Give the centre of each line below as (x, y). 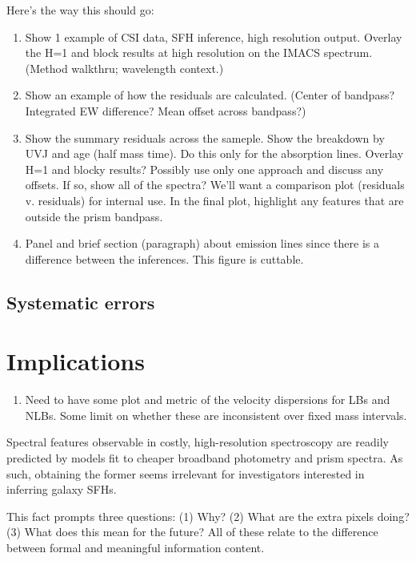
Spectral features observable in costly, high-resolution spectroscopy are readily (198, 442)
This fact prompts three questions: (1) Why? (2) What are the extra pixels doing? (208, 516)
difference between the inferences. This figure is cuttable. (164, 258)
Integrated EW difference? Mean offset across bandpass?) (166, 110)
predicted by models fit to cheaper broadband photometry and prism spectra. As (205, 458)
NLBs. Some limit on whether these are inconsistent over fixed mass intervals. (216, 415)
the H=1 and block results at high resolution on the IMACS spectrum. (199, 52)
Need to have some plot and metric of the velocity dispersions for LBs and (208, 400)
